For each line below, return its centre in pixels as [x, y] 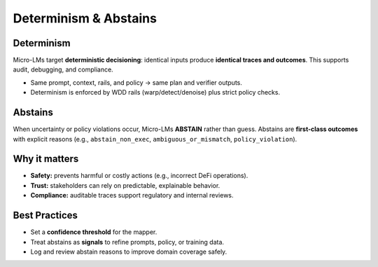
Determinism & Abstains [85, 18]
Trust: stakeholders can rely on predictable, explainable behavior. [125, 185]
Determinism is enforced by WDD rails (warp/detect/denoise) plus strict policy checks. [155, 93]
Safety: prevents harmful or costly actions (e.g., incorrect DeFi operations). [139, 176]
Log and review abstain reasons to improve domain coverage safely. [129, 252]
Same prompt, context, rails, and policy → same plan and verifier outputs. [136, 82]
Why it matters [46, 159]
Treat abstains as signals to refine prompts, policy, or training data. [127, 242]
